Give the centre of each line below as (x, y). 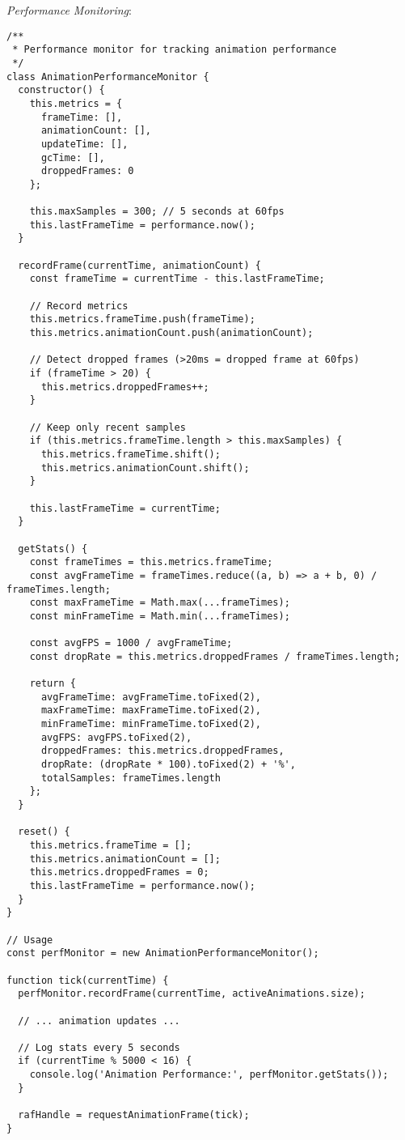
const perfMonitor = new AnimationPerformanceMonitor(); (163, 953)
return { (53, 684)
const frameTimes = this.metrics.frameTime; (151, 562)
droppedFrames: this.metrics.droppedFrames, (162, 751)
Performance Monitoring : (69, 10)
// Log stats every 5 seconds (99, 1047)
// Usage (30, 940)
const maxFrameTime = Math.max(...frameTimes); (160, 603)
